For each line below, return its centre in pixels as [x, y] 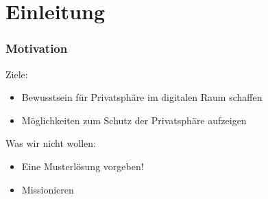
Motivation [37, 48]
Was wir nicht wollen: [51, 143]
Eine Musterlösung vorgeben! [83, 166]
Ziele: [17, 74]
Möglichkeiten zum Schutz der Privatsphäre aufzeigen [134, 120]
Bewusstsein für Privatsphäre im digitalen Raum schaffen [142, 97]
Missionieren [48, 189]
